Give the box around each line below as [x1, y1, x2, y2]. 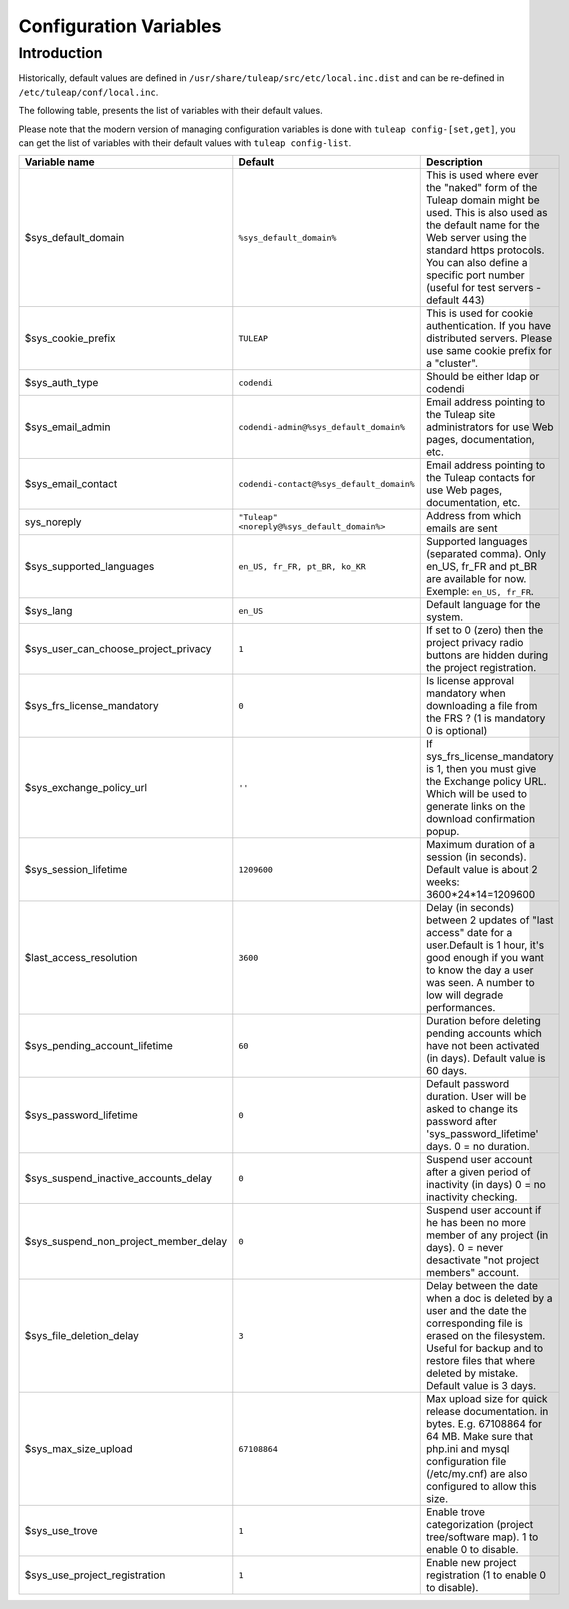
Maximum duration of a [425, 838, 535, 852]
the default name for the [425, 218, 540, 232]
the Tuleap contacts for [425, 471, 536, 485]
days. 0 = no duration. [425, 1140, 530, 1154]
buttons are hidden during [425, 648, 549, 662]
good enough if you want [425, 951, 545, 965]
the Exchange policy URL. [425, 775, 547, 789]
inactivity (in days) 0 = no [425, 1178, 547, 1192]
